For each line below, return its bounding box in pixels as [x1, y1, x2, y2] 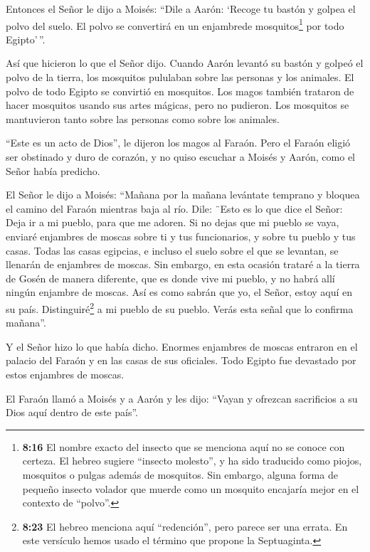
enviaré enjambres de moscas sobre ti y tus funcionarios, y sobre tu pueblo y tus [6, 228, 356, 243]
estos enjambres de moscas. [6, 366, 125, 381]
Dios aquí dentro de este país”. [6, 405, 138, 420]
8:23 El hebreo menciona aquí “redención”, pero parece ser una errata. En [22, 519, 348, 534]
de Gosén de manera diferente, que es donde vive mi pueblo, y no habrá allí [6, 270, 335, 285]
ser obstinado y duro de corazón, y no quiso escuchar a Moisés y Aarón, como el [6, 149, 356, 164]
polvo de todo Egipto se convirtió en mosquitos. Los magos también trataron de [6, 83, 354, 98]
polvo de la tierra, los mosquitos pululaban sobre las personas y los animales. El [6, 70, 354, 85]
